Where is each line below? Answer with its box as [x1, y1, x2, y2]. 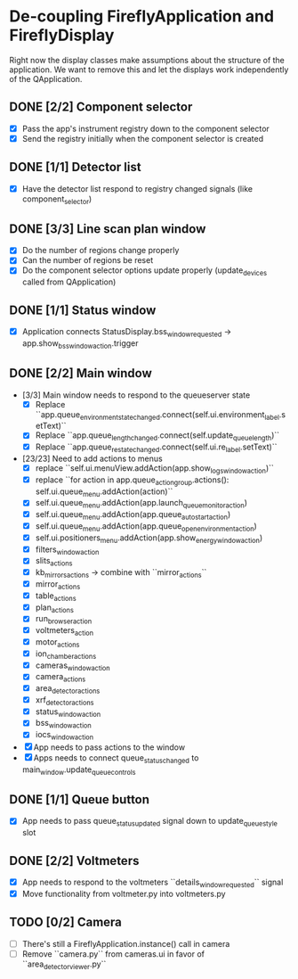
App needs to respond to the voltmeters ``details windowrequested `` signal [21, 876, 284, 889]
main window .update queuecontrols [21, 764, 136, 777]
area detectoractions [35, 683, 101, 695]
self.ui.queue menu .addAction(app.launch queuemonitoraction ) [35, 498, 247, 510]
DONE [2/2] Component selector [9, 100, 193, 115]
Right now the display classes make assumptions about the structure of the [9, 54, 285, 65]
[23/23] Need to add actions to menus [21, 453, 163, 464]
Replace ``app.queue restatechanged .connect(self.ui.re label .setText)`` [35, 441, 278, 454]
